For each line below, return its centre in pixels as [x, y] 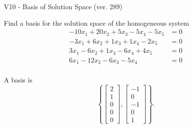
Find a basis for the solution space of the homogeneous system [96, 23]
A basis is [18, 80]
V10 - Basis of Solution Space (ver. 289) [63, 6]
